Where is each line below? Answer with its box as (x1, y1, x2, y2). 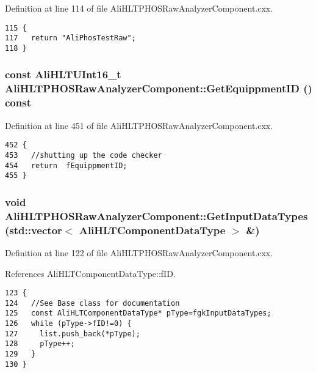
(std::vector (5, 222, 62, 237)
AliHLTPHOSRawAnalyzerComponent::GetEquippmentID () (5, 81, 312, 96)
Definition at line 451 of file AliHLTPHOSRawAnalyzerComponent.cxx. (5, 119, 273, 131)
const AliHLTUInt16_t (5, 67, 121, 82)
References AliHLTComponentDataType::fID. (5, 267, 176, 279)
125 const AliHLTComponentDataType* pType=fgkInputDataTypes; (5, 309, 271, 318)
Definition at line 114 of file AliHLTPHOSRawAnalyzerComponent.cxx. (5, 2, 273, 14)
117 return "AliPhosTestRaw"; (5, 34, 136, 43)
